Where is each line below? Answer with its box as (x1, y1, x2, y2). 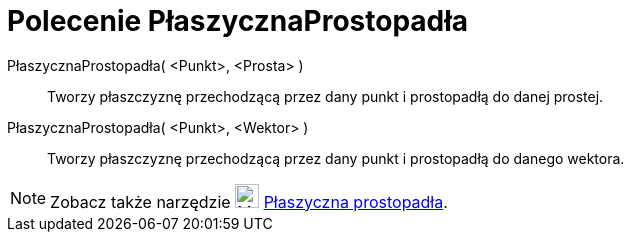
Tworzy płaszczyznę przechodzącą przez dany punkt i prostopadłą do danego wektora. (47, 149, 625, 167)
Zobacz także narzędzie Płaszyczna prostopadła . (50, 191, 448, 212)
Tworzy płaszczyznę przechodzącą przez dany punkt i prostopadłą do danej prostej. (47, 87, 604, 105)
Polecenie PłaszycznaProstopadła (7, 4, 469, 38)
